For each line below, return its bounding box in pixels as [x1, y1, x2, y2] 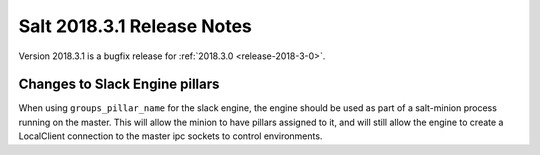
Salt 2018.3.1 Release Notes [18, 15, 252, 37]
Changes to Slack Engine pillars [18, 76, 220, 93]
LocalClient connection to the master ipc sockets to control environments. [18, 130, 323, 142]
